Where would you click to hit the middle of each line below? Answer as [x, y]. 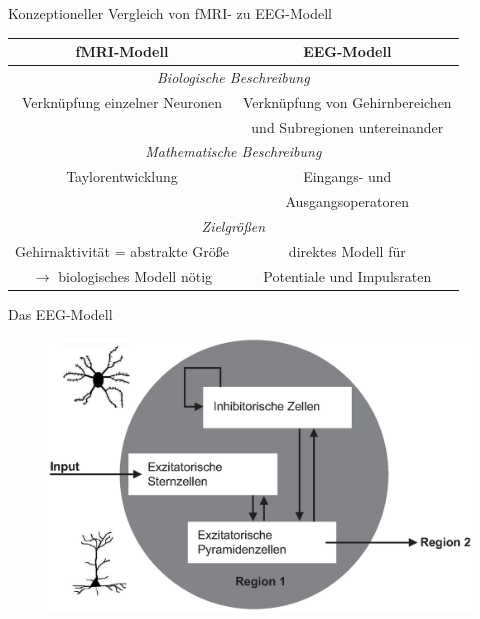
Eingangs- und [347, 176]
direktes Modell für [347, 250]
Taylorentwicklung [122, 176]
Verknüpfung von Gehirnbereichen [347, 101]
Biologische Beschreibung [233, 76]
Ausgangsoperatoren [347, 201]
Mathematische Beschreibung [233, 151]
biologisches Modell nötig [135, 275]
